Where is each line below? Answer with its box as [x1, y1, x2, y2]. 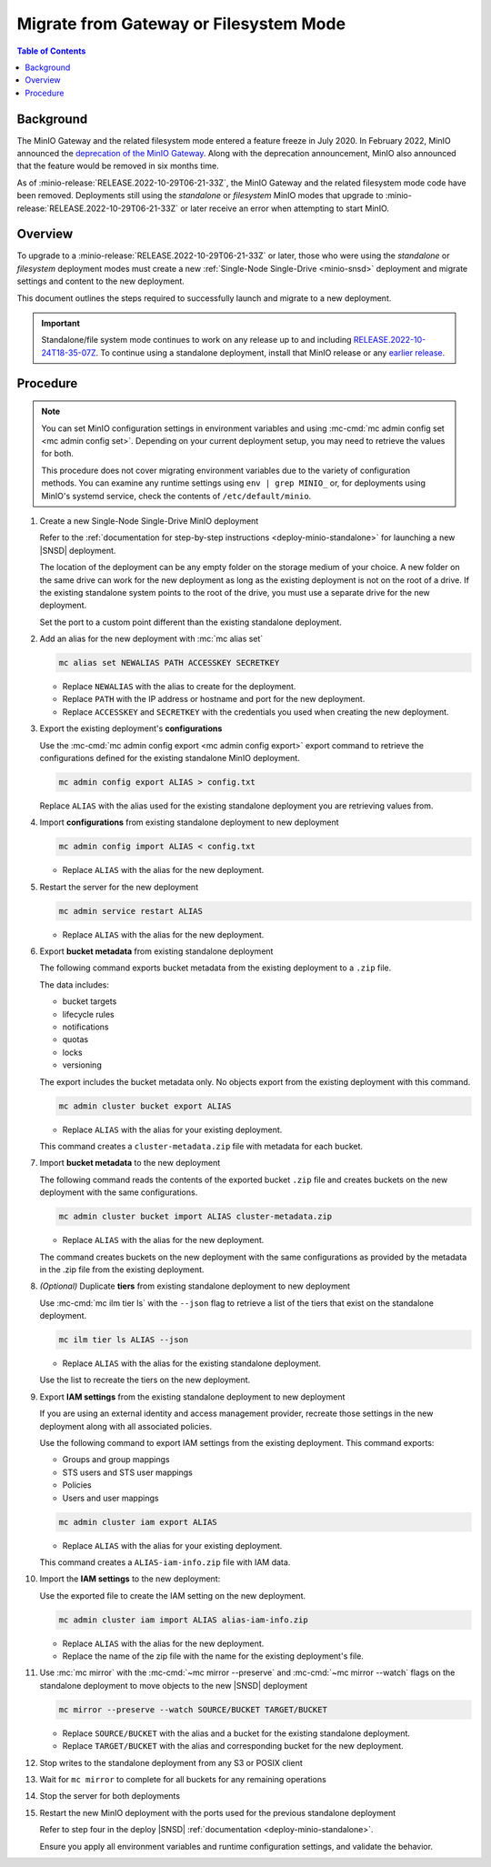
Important [41, 318, 81, 329]
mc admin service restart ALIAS [58, 906, 204, 916]
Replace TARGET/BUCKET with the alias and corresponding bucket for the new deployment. [62, 1741, 404, 1752]
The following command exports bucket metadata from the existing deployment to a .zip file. [39, 962, 392, 973]
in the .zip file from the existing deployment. [39, 1264, 205, 1275]
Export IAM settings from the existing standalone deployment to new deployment [39, 1391, 346, 1402]
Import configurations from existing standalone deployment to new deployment [39, 817, 340, 828]
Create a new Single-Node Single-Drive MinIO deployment [39, 515, 259, 527]
